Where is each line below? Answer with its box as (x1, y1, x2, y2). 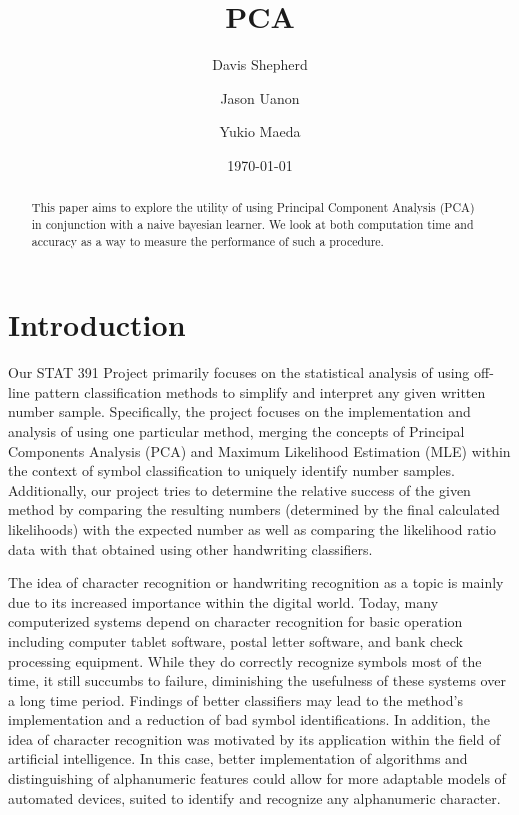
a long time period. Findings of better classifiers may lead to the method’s (8, 689, 463, 710)
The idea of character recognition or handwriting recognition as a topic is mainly (8, 572, 504, 593)
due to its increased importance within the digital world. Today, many (8, 591, 439, 612)
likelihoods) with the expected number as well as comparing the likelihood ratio (8, 518, 497, 539)
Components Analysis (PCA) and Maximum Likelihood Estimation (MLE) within (8, 440, 511, 461)
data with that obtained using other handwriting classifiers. (8, 538, 373, 559)
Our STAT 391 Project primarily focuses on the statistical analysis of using (8, 362, 470, 383)
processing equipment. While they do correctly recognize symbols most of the (8, 650, 482, 671)
